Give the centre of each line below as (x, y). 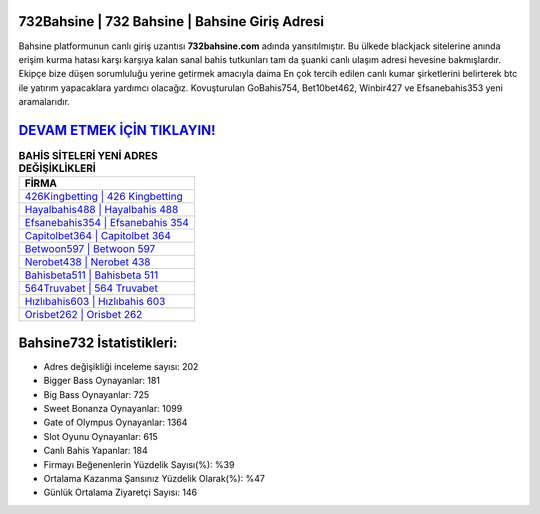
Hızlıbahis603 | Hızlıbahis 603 (95, 302)
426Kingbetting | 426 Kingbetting (104, 197)
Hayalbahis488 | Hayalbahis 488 (101, 210)
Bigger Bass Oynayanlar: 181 (101, 381)
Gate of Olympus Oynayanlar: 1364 (115, 422)
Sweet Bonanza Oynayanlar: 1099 (113, 409)
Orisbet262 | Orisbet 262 (83, 315)
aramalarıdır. (44, 102)
